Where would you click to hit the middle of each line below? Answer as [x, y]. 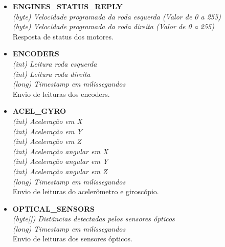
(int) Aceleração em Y [47, 131]
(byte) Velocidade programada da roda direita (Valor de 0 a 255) [113, 26]
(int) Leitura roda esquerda [55, 63]
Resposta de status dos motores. [63, 36]
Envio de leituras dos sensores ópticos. [72, 239]
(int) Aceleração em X [47, 121]
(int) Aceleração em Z [47, 141]
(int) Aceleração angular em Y [60, 161]
